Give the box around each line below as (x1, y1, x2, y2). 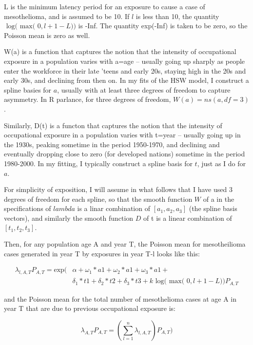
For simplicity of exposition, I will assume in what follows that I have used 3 (4, 184, 233, 194)
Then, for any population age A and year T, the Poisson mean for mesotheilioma (4, 239, 246, 249)
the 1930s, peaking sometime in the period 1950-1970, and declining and (4, 139, 220, 149)
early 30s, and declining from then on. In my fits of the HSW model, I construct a (4, 75, 249, 85)
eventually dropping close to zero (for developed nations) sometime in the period (4, 149, 245, 159)
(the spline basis (189, 203, 237, 213)
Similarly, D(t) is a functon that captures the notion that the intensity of (4, 120, 222, 130)
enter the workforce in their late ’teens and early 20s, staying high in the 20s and (4, 65, 246, 76)
